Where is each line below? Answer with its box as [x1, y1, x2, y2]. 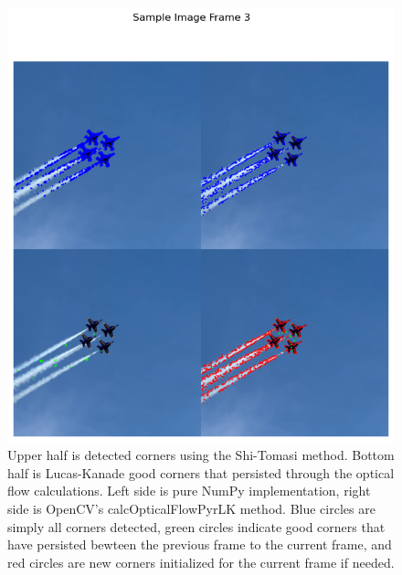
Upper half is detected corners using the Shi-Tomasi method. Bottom [7, 445, 395, 465]
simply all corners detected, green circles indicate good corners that [7, 517, 386, 536]
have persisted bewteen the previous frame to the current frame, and [7, 535, 392, 554]
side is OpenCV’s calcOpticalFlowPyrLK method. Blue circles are [7, 499, 376, 518]
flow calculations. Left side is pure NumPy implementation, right [7, 481, 371, 500]
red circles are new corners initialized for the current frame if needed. [7, 552, 395, 571]
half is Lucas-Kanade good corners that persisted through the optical [7, 463, 395, 482]
